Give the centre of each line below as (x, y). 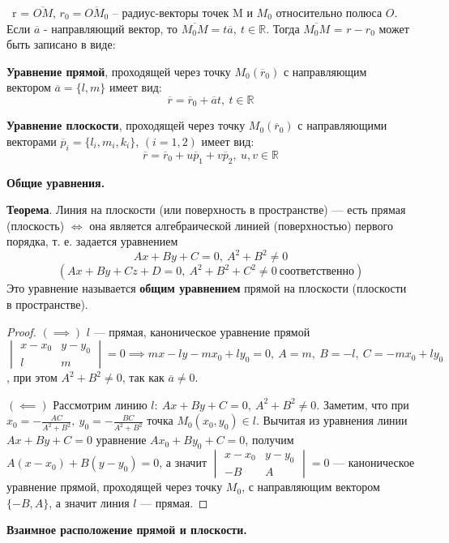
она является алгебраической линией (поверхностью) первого (241, 225)
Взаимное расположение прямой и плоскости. (127, 530)
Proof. (21, 331)
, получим (269, 440)
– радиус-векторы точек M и (182, 12)
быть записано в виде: (61, 44)
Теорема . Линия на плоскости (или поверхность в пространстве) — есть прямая (206, 210)
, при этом (32, 377)
